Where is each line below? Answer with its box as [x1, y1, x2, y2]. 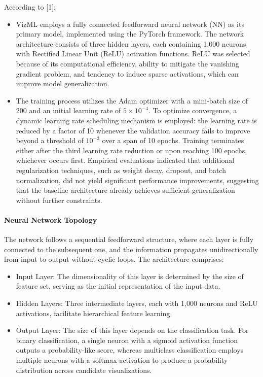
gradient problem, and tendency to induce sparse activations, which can [16, 68, 239, 79]
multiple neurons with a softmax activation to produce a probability [16, 355, 228, 365]
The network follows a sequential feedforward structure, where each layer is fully [4, 234, 254, 245]
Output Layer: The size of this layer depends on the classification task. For [16, 325, 249, 335]
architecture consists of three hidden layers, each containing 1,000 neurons [16, 38, 246, 49]
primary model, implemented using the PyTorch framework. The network [16, 28, 244, 39]
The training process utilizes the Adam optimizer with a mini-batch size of [16, 95, 248, 106]
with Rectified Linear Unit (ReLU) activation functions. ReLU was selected [16, 48, 250, 59]
